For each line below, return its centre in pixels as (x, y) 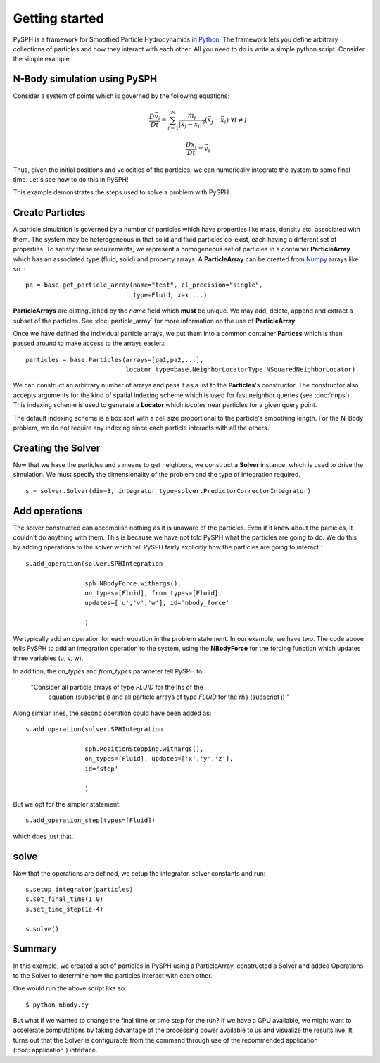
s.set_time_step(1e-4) (65, 909)
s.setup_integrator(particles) (80, 890)
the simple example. (42, 59)
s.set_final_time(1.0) (65, 899)
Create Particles (49, 212)
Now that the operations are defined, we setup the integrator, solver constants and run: (139, 873)
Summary (35, 949)
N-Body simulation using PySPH (85, 79)
